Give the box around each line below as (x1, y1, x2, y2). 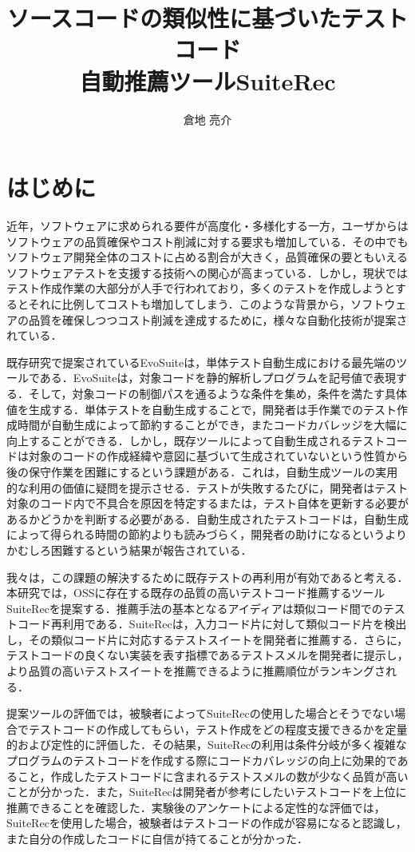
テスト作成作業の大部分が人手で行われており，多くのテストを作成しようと (6, 280, 396, 297)
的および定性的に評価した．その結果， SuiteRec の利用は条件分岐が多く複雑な (6, 736, 407, 753)
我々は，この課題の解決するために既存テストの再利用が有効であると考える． (6, 568, 409, 585)
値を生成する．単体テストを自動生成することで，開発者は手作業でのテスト (6, 400, 397, 417)
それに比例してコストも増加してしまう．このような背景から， (28, 296, 351, 312)
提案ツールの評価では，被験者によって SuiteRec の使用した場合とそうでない (6, 705, 395, 722)
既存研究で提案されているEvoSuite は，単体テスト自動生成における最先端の (6, 353, 397, 370)
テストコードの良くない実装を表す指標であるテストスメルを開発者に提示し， (6, 647, 409, 663)
